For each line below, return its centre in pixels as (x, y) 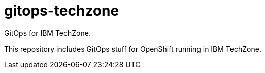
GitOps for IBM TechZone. (47, 33)
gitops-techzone (62, 11)
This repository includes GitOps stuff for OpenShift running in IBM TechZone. (133, 49)
